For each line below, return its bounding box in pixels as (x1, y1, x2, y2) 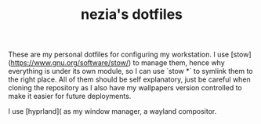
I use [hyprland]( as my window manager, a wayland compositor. (8, 107, 217, 116)
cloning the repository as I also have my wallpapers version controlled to (8, 83, 243, 93)
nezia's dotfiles (81, 5, 183, 24)
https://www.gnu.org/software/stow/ (10, 58, 129, 67)
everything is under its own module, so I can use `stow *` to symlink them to (8, 67, 253, 76)
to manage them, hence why (132, 58, 225, 67)
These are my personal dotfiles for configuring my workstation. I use (8, 49, 230, 60)
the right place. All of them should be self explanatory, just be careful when (8, 75, 251, 84)
